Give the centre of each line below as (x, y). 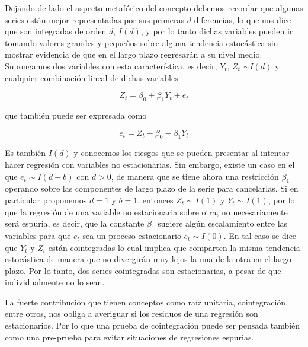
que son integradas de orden (56, 31)
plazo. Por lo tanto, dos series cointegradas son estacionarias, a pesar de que (143, 270)
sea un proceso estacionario (132, 235)
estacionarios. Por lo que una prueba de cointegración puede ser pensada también (153, 325)
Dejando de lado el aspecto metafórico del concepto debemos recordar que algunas (154, 8)
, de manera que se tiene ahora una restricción (195, 176)
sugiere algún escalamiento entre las (223, 223)
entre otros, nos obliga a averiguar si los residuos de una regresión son (131, 313)
